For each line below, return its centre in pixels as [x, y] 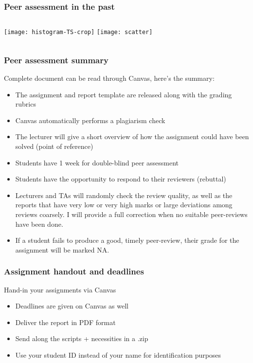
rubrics [26, 104]
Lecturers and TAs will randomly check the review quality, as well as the [124, 195]
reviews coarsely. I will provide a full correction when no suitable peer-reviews [131, 214]
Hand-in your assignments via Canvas [60, 289]
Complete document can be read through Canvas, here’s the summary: [109, 78]
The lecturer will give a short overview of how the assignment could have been [132, 136]
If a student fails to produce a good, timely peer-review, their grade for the [127, 240]
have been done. [39, 224]
